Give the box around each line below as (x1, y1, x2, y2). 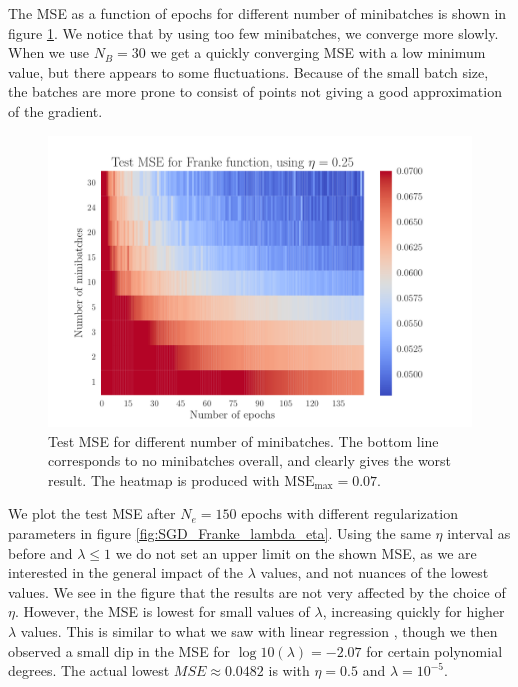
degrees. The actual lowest (8, 660, 170, 681)
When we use (8, 42, 89, 63)
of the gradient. (8, 100, 103, 121)
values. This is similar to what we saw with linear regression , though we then (20, 621, 498, 641)
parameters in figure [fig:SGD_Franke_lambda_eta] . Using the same (8, 523, 431, 544)
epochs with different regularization (241, 503, 458, 524)
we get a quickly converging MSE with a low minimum (150, 42, 486, 63)
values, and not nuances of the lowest (260, 562, 489, 583)
